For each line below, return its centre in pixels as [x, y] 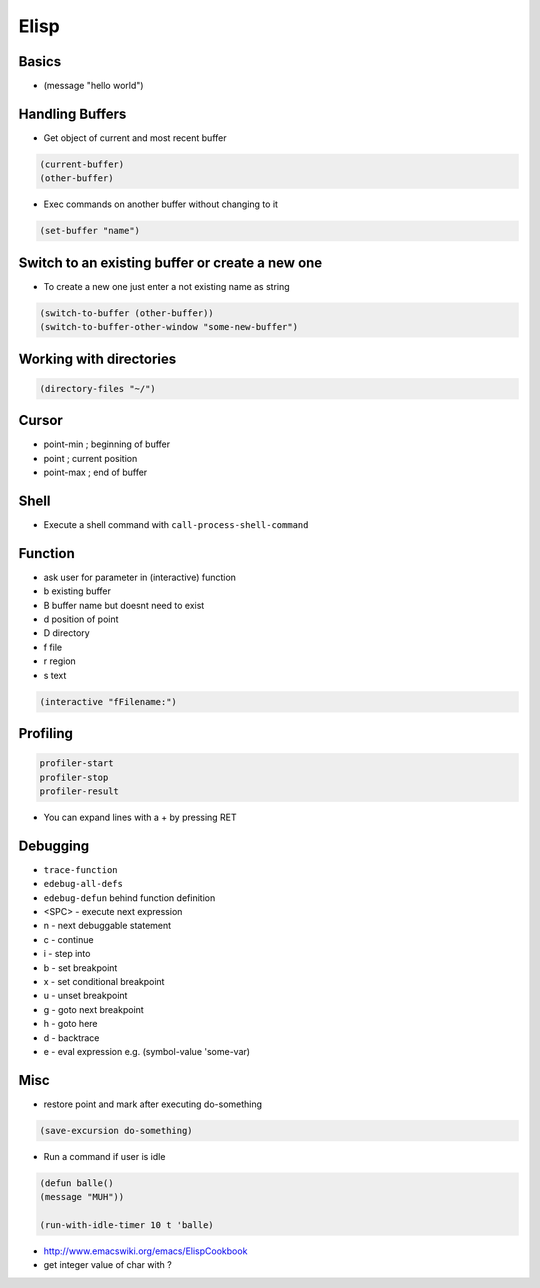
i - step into [67, 954]
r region [60, 661]
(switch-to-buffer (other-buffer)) [126, 313]
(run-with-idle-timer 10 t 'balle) [126, 1224]
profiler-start [76, 763]
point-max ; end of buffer [95, 472]
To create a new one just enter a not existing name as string [166, 286]
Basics [40, 61]
